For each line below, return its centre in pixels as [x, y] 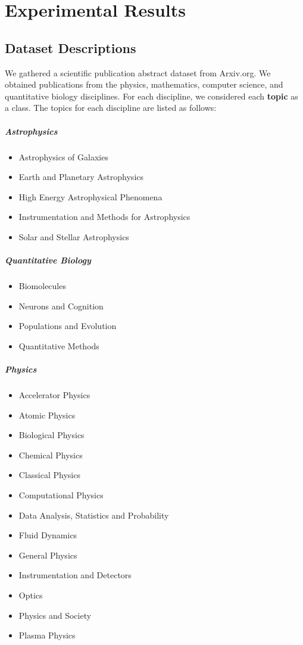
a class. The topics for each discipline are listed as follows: [111, 108]
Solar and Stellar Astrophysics [74, 236]
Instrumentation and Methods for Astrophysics [104, 217]
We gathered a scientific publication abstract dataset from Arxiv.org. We [138, 72]
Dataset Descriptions [71, 47]
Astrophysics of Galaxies [63, 156]
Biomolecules [42, 286]
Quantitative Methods [59, 345]
